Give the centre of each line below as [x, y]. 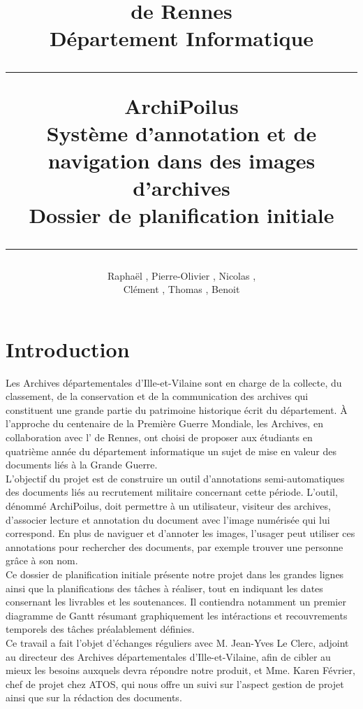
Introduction [68, 349]
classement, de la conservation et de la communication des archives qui [157, 396]
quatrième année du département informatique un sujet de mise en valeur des [171, 451]
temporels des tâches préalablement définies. [100, 629]
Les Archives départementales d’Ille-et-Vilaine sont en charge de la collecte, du [174, 382]
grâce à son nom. [42, 560]
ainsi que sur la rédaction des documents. [94, 697]
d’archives [181, 188]
